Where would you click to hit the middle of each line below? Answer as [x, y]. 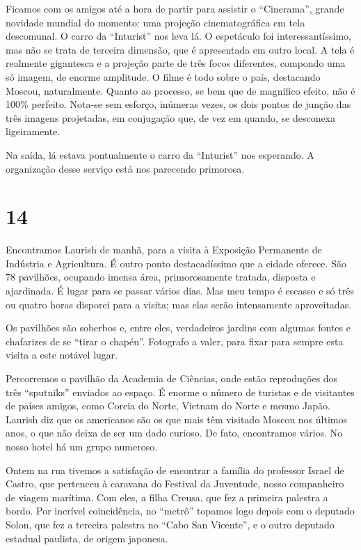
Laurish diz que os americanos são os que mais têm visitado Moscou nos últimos [176, 419]
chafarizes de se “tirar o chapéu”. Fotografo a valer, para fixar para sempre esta [175, 341]
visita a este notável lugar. [62, 355]
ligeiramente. [33, 131]
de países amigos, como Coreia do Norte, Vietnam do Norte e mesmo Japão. [168, 406]
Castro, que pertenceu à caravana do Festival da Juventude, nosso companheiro [175, 484]
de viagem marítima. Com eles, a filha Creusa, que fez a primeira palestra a [167, 497]
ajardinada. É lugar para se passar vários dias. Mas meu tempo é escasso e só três [180, 291]
